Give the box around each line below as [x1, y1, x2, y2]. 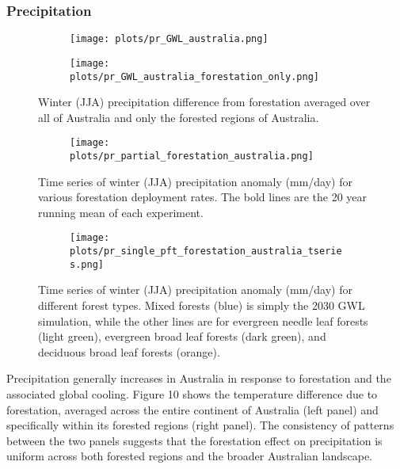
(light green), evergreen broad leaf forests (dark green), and [38, 328, 326, 345]
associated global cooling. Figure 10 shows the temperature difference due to [6, 386, 378, 402]
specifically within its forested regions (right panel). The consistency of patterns [6, 417, 394, 433]
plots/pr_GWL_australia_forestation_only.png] [70, 71, 319, 82]
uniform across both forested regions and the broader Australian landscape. [6, 448, 372, 464]
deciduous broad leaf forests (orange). [38, 343, 220, 360]
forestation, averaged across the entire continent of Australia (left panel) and [6, 401, 379, 418]
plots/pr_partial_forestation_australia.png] [70, 151, 314, 162]
